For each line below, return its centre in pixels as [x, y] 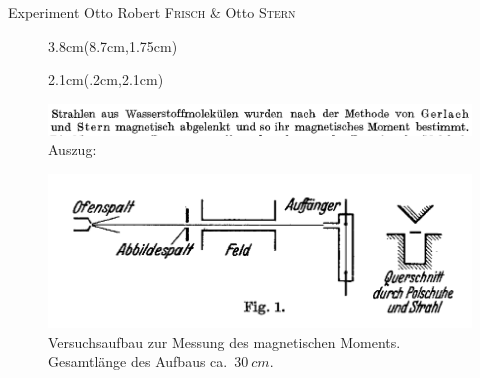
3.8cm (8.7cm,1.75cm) [113, 45]
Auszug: [72, 149]
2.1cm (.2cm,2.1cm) [106, 79]
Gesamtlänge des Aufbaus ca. [138, 361]
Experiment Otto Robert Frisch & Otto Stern [152, 12]
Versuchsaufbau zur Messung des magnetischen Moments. [224, 341]
